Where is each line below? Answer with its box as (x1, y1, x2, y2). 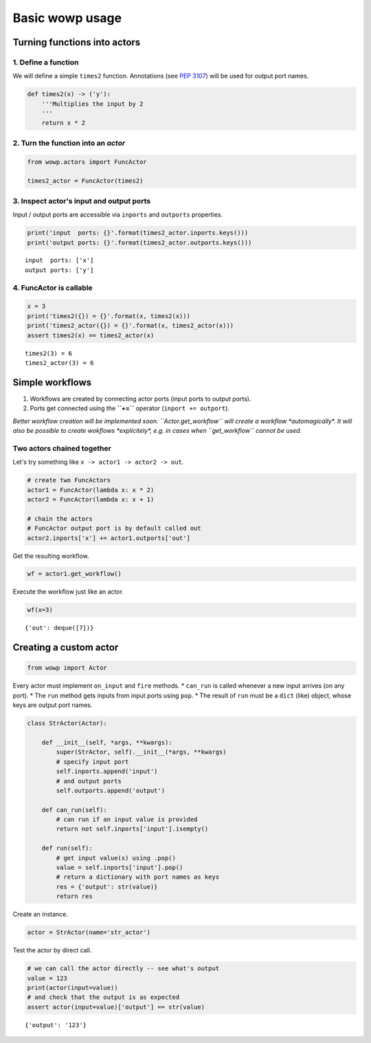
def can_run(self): (41, 806, 108, 814)
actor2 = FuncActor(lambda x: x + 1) (27, 495, 155, 503)
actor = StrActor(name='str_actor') (27, 928, 151, 937)
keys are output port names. (12, 701, 93, 709)
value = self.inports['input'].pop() (56, 864, 183, 872)
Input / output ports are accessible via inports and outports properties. (12, 210, 223, 219)
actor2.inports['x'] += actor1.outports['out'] (27, 534, 190, 542)
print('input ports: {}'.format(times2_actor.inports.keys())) (27, 229, 249, 237)
